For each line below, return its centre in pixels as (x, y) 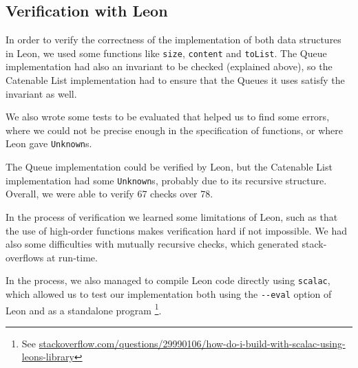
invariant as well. (41, 93)
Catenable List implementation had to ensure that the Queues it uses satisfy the (175, 80)
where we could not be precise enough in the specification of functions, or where (174, 130)
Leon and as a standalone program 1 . (84, 309)
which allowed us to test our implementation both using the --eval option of (169, 293)
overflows (25, 257)
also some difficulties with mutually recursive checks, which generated (152, 244)
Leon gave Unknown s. (49, 143)
